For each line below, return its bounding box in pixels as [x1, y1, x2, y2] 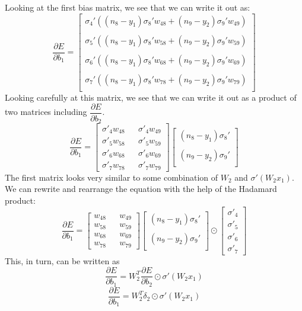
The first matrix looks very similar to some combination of [5, 171, 218, 183]
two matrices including [5, 105, 87, 118]
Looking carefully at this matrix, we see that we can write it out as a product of [5, 91, 297, 103]
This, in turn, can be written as [5, 254, 120, 267]
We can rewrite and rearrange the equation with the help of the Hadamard [5, 182, 277, 195]
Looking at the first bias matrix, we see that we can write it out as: [5, 1, 250, 13]
